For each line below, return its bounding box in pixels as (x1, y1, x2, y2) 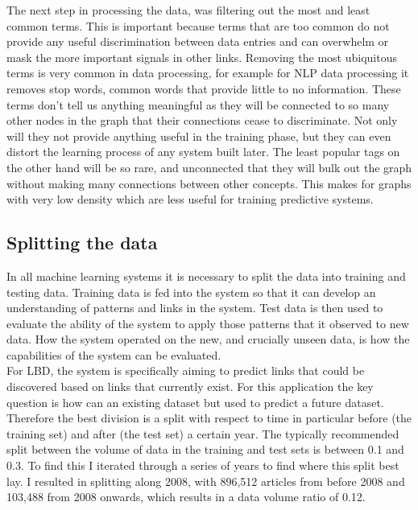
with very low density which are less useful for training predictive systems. (6, 191, 374, 208)
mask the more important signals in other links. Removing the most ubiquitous (6, 48, 397, 65)
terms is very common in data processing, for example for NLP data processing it (6, 64, 409, 81)
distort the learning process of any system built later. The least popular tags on (6, 143, 400, 160)
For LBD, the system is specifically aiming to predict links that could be (6, 362, 365, 379)
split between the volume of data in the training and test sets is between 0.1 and (6, 441, 404, 458)
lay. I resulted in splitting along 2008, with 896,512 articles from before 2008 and (6, 472, 405, 489)
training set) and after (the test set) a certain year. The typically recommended (6, 425, 399, 442)
